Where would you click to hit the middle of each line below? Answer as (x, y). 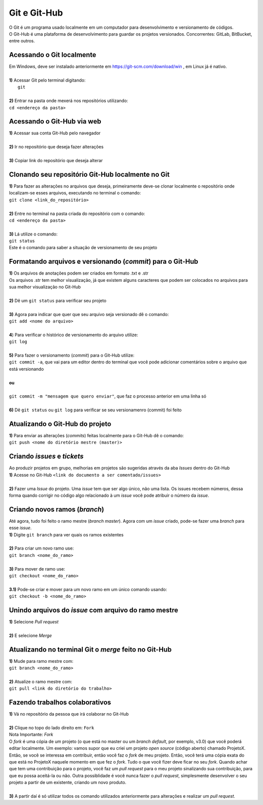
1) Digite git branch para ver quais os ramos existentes (66, 534)
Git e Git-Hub (36, 13)
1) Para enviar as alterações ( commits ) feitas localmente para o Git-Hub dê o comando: (96, 436)
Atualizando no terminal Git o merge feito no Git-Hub (90, 649)
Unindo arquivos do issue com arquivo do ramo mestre (94, 610)
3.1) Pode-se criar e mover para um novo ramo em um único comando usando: (88, 589)
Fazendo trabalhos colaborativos (60, 703)
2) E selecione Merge (30, 636)
